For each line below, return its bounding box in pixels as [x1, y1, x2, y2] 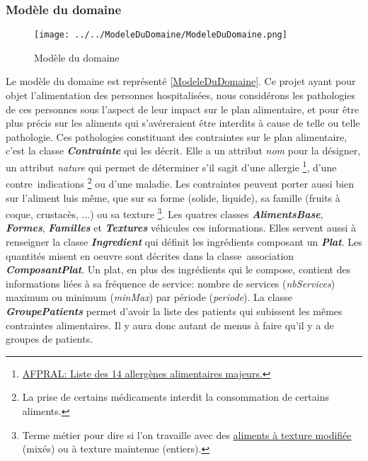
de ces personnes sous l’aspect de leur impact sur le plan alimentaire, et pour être [6, 101, 360, 116]
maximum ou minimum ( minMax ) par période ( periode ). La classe [6, 290, 292, 305]
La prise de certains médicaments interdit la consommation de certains [22, 389, 329, 404]
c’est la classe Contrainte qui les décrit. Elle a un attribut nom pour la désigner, [6, 143, 361, 158]
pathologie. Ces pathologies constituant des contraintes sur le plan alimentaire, [6, 129, 347, 144]
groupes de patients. [6, 331, 93, 346]
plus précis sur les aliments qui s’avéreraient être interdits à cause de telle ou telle [6, 115, 360, 130]
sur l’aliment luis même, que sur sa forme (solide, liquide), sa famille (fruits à [6, 190, 340, 205]
